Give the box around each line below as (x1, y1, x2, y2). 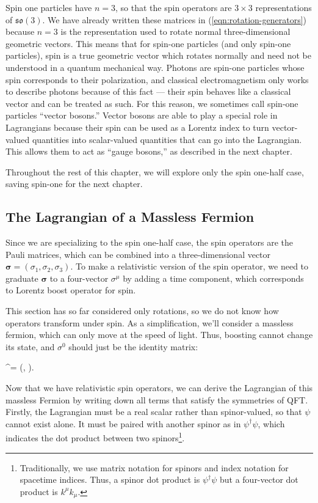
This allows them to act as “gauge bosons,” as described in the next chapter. (5, 145, 292, 158)
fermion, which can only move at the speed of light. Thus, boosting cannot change (5, 328, 313, 341)
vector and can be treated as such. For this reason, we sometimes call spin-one (5, 97, 298, 109)
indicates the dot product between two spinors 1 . (5, 430, 185, 444)
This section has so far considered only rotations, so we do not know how (5, 304, 279, 317)
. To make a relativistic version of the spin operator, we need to (70, 260, 309, 273)
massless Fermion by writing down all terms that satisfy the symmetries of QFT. (5, 393, 308, 406)
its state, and (5, 340, 55, 353)
